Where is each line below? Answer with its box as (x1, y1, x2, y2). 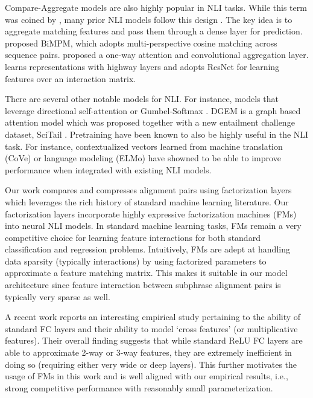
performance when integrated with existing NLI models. (5, 163, 212, 176)
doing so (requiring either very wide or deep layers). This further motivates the (5, 358, 297, 370)
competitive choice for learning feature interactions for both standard (5, 231, 261, 243)
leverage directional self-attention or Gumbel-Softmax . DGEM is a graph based (5, 104, 301, 117)
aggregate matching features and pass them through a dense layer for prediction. (5, 25, 303, 37)
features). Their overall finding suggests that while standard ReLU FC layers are (5, 334, 303, 347)
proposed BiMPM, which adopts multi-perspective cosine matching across (5, 36, 277, 49)
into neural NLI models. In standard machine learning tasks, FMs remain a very (5, 219, 302, 232)
